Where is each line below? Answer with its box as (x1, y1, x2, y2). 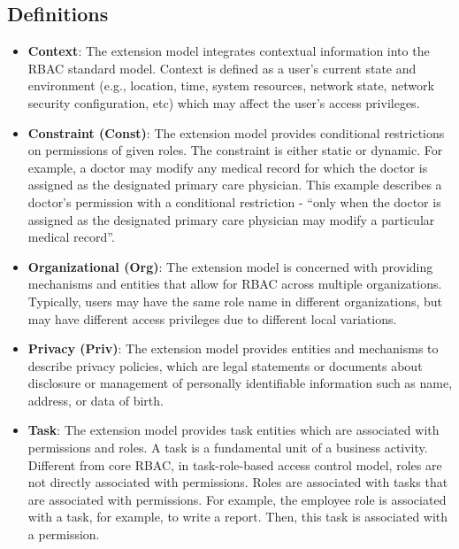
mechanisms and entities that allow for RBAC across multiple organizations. (27, 274, 442, 293)
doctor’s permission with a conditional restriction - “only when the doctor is (27, 192, 441, 211)
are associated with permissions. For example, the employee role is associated (27, 490, 447, 508)
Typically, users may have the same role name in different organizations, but (27, 291, 443, 310)
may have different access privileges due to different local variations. (27, 309, 397, 328)
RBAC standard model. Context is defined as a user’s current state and (27, 58, 417, 77)
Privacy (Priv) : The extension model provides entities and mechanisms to (27, 339, 439, 358)
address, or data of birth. (27, 390, 164, 409)
